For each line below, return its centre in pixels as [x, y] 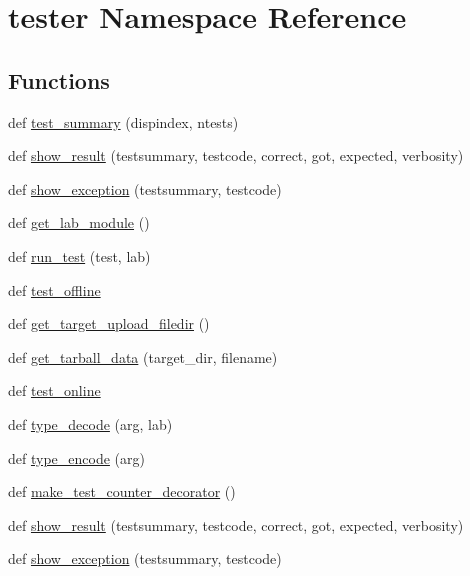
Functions [59, 79]
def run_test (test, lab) [79, 255]
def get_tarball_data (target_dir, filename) [143, 356]
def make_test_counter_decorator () [122, 491]
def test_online [54, 390]
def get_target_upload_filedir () [109, 323]
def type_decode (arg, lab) [90, 423]
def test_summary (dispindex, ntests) [123, 121]
